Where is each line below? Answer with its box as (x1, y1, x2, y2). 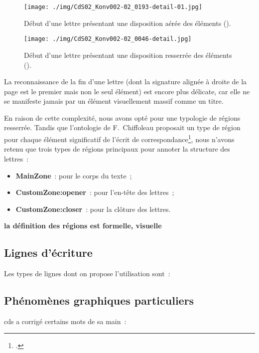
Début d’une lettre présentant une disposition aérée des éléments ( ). (24, 17, 231, 28)
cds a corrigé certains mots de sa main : (4, 316, 127, 326)
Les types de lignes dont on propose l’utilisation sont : (4, 268, 170, 279)
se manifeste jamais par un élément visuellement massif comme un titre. (4, 96, 224, 106)
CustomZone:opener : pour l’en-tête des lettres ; (15, 187, 174, 197)
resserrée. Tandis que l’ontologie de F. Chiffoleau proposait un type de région (4, 122, 241, 133)
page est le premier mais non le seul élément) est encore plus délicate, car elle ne (4, 86, 250, 96)
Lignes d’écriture (4, 245, 93, 260)
